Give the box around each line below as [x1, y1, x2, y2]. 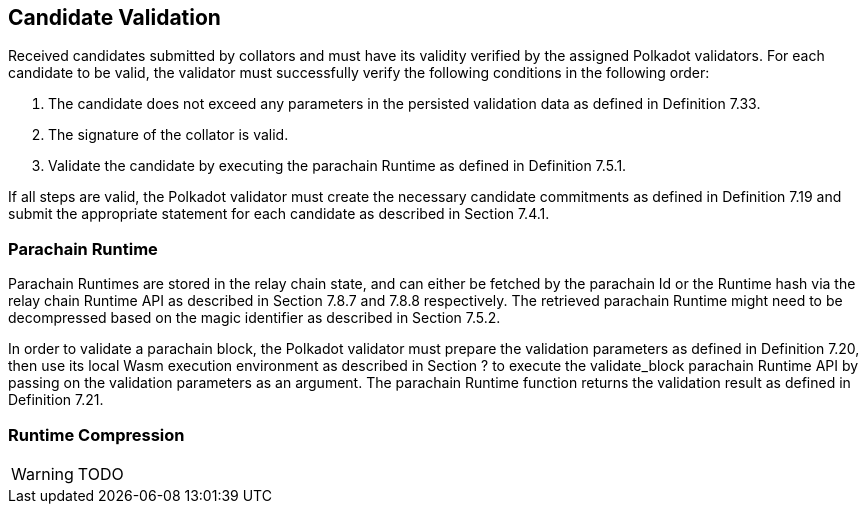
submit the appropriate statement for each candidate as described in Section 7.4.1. [8, 205, 550, 223]
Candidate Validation [8, 5, 221, 30]
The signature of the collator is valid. [48, 126, 289, 144]
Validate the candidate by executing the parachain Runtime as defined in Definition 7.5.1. [48, 157, 627, 175]
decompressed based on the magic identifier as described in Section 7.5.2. [8, 309, 501, 327]
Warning [11, 463, 74, 484]
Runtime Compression [8, 424, 185, 445]
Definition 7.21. [8, 391, 104, 409]
